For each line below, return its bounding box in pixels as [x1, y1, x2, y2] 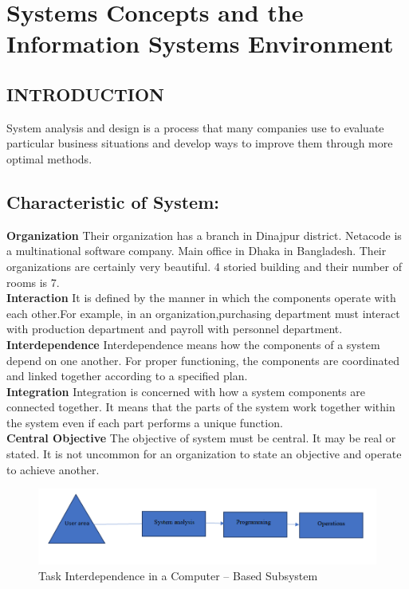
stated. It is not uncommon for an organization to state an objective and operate [6, 446, 402, 462]
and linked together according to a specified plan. [6, 367, 248, 384]
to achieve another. [6, 461, 100, 477]
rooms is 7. [6, 273, 60, 290]
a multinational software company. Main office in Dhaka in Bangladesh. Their [6, 242, 387, 259]
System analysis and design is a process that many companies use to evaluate [6, 119, 384, 135]
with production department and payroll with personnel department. [6, 320, 343, 337]
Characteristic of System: [6, 189, 219, 214]
